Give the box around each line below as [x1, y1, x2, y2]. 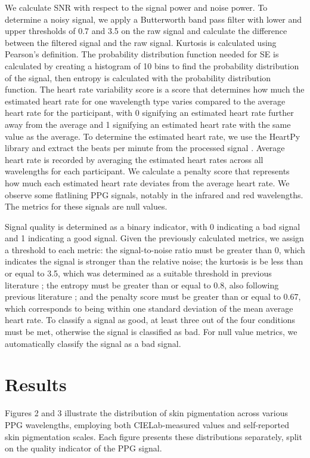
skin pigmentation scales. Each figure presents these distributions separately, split [5, 430, 302, 442]
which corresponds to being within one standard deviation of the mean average [5, 302, 293, 314]
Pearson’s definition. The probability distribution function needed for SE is [5, 48, 279, 60]
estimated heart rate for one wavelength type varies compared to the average [5, 94, 286, 107]
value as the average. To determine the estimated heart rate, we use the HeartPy [5, 130, 300, 142]
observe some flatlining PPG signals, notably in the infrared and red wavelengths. [5, 188, 303, 201]
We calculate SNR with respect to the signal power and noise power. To [5, 1, 268, 13]
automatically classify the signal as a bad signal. [5, 337, 181, 349]
